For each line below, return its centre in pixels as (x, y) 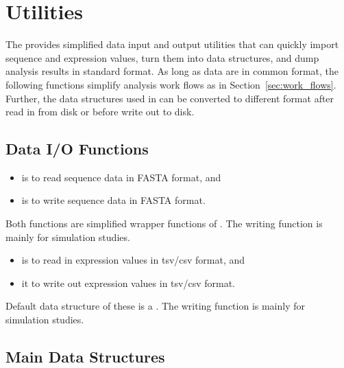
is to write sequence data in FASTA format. (113, 200)
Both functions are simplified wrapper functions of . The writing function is (164, 223)
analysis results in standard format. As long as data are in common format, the (172, 71)
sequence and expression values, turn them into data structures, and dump (162, 57)
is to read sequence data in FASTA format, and (121, 177)
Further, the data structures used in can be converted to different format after (170, 98)
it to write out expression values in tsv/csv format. (128, 283)
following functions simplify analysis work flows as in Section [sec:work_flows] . (171, 84)
